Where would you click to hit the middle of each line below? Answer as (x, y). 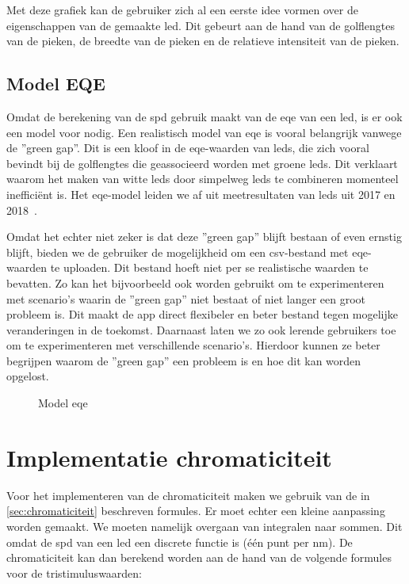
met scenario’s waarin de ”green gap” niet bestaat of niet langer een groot (186, 298)
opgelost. (28, 376)
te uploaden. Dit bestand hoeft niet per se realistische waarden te (209, 267)
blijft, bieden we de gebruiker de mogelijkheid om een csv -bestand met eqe (187, 252)
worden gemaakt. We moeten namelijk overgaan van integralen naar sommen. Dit (204, 526)
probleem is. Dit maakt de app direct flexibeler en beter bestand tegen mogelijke (202, 314)
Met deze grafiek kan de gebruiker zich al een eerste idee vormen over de (182, 10)
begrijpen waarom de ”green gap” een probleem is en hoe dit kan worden (184, 360)
